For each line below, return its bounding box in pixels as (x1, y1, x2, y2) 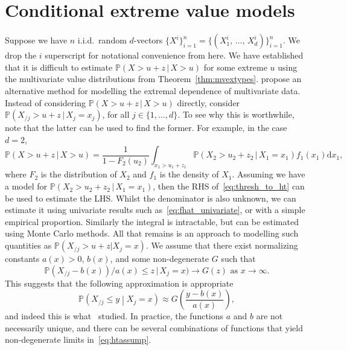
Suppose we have (5, 34, 68, 46)
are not (256, 310, 283, 322)
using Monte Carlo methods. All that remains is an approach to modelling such (5, 227, 299, 240)
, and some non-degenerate (110, 252, 209, 265)
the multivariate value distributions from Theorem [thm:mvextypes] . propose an (5, 72, 302, 85)
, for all (102, 108, 130, 121)
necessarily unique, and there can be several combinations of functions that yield (5, 321, 304, 334)
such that (221, 252, 256, 265)
